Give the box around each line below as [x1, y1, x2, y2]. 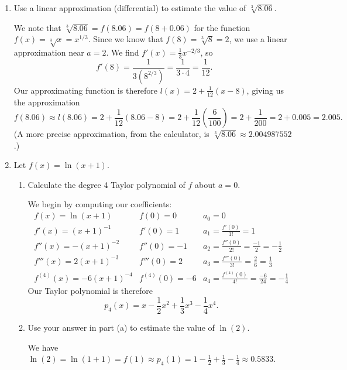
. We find [106, 46, 139, 58]
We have [28, 341, 59, 353]
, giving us [246, 84, 284, 96]
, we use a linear [229, 33, 287, 45]
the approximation [13, 95, 80, 108]
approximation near [13, 46, 84, 58]
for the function [194, 21, 250, 33]
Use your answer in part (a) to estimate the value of [28, 321, 215, 334]
